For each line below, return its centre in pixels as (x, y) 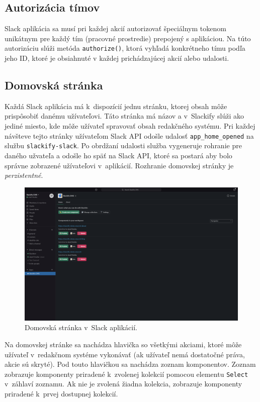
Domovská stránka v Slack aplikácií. (81, 327)
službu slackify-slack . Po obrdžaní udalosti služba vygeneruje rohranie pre (123, 145)
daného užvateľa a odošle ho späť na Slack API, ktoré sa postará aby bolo (118, 155)
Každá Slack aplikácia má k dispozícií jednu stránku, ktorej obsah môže (116, 106)
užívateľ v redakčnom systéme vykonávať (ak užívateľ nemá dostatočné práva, (125, 354)
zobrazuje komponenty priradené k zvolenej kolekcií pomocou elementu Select (126, 374)
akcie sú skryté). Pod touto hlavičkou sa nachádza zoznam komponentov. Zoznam (130, 364)
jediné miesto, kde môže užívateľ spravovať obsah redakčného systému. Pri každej (130, 126)
